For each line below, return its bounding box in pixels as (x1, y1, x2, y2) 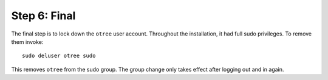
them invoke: (11, 38, 44, 45)
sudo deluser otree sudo (22, 52, 96, 60)
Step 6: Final (11, 9, 76, 22)
